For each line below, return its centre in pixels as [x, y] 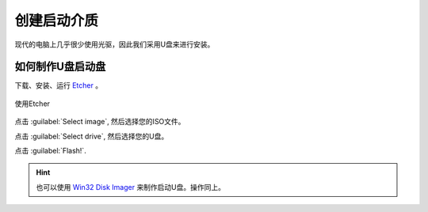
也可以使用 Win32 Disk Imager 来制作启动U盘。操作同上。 [131, 187]
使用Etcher [32, 104]
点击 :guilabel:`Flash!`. [50, 151]
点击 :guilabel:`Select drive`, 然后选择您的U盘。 [92, 136]
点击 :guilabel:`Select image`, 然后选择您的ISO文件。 [100, 122]
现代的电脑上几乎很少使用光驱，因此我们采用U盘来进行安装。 [115, 44]
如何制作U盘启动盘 [60, 67]
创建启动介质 [57, 21]
